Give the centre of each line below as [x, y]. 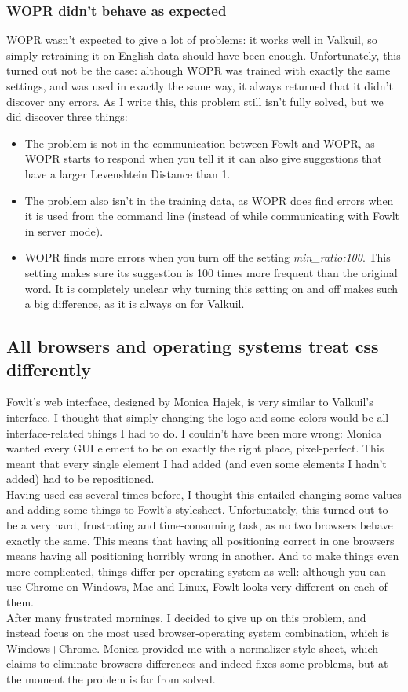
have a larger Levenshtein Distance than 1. [127, 173]
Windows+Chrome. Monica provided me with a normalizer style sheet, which [193, 648]
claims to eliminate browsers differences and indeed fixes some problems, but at [197, 663]
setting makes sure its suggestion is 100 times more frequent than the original [211, 272]
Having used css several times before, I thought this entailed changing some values [204, 494]
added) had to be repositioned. [80, 479]
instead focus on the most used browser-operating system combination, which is [198, 633]
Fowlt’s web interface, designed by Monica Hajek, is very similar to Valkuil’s [190, 402]
